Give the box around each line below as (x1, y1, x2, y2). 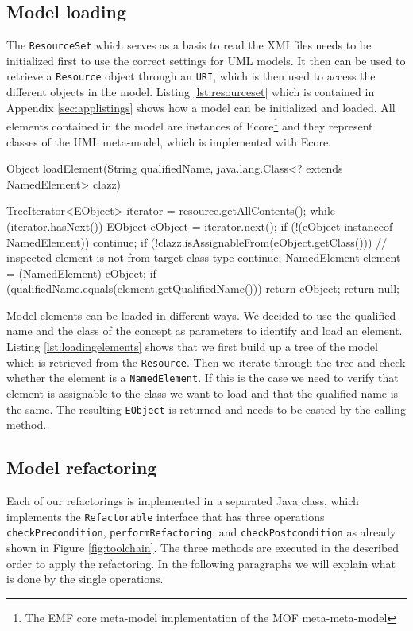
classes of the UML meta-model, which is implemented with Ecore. (6, 133, 332, 150)
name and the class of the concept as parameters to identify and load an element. (6, 322, 403, 339)
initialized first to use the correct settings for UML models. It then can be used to (6, 52, 406, 68)
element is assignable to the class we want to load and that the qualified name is (6, 384, 399, 401)
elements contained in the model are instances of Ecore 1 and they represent (6, 115, 373, 134)
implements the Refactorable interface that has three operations (6, 508, 325, 524)
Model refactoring (6, 455, 157, 480)
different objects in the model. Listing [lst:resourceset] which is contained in (6, 84, 375, 100)
